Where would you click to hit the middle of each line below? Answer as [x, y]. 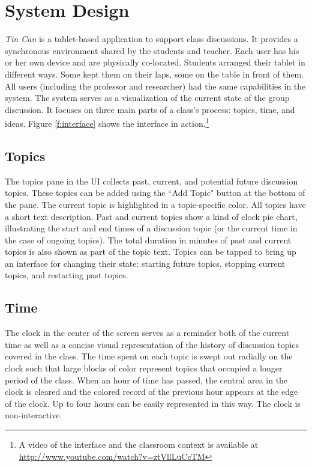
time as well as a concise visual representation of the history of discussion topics [152, 344]
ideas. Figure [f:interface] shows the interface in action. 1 [107, 122]
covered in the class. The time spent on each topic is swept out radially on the [149, 356]
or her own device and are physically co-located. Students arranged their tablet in [155, 62]
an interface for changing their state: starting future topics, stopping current [145, 263]
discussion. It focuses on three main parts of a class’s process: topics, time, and [150, 109]
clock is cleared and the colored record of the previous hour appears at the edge [151, 392]
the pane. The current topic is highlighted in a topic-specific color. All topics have [155, 204]
